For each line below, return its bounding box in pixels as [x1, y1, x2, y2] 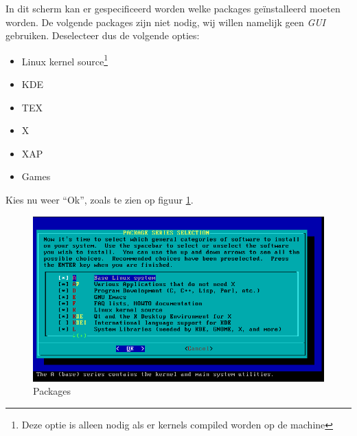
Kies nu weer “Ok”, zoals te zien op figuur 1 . [5, 193, 194, 206]
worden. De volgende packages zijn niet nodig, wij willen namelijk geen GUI [5, 14, 326, 29]
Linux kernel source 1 [21, 52, 108, 68]
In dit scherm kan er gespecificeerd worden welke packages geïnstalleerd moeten [5, 1, 341, 15]
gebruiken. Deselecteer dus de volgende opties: [5, 28, 200, 43]
